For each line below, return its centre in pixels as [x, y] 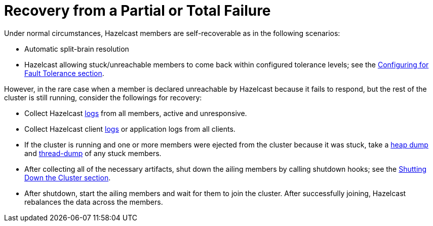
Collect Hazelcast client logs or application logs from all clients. [130, 129]
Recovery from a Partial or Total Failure [137, 11]
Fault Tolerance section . [64, 73]
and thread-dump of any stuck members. [93, 153]
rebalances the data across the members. [94, 202]
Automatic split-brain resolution [77, 49]
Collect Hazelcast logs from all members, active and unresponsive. [136, 113]
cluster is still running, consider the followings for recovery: [103, 97]
